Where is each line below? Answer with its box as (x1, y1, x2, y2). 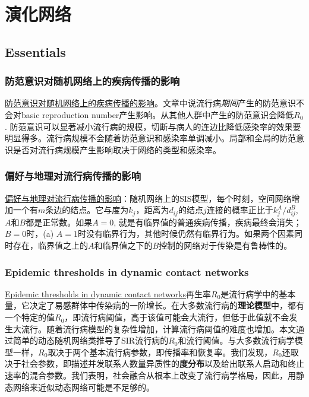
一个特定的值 (5, 311, 55, 323)
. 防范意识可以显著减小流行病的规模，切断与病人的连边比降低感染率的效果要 (5, 120, 301, 132)
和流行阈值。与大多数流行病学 (178, 334, 295, 347)
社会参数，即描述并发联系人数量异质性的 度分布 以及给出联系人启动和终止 (21, 357, 304, 370)
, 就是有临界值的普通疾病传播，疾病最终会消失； (113, 215, 302, 228)
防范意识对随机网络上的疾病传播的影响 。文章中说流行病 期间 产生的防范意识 (5, 97, 296, 109)
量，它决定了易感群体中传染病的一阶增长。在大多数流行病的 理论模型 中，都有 (5, 299, 304, 312)
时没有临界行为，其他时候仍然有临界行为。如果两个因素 (78, 227, 295, 240)
